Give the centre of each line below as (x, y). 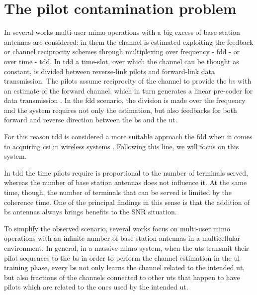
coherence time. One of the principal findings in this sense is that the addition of (127, 202)
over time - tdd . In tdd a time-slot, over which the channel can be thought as (122, 61)
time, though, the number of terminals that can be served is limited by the (118, 192)
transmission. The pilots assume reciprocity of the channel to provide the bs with (128, 81)
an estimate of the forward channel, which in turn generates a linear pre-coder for (128, 90)
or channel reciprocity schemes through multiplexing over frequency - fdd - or (122, 51)
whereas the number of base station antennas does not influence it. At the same (126, 182)
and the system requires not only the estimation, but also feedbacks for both (121, 110)
